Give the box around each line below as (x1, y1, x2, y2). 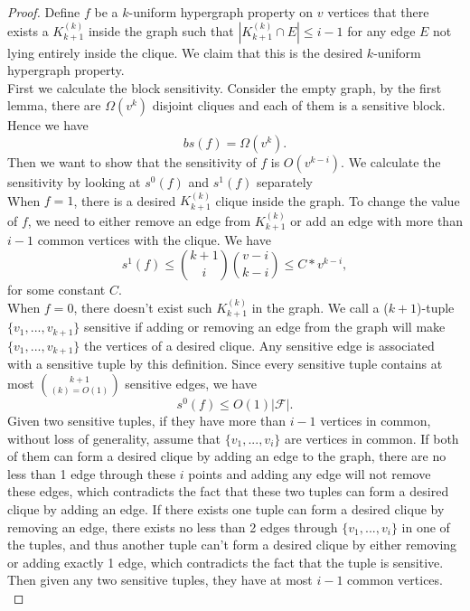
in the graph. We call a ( (251, 298, 389, 317)
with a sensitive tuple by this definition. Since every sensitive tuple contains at (7, 354, 443, 373)
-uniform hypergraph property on (128, 3, 314, 21)
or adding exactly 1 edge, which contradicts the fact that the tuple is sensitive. (7, 552, 444, 571)
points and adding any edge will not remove (188, 464, 431, 483)
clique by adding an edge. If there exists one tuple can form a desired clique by (7, 500, 445, 518)
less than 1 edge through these (7, 464, 176, 483)
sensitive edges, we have (125, 373, 257, 392)
